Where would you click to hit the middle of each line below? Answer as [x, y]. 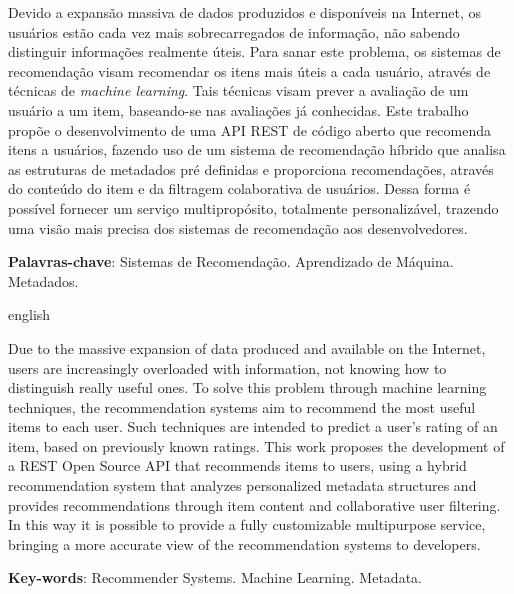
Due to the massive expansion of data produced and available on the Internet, [247, 347]
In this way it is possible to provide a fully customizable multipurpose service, [247, 524]
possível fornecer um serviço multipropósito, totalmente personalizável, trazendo [253, 207]
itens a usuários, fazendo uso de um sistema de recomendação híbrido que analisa [257, 149]
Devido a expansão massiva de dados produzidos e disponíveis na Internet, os [244, 12]
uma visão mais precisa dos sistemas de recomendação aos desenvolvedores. [238, 227]
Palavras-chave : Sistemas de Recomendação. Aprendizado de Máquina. [231, 261]
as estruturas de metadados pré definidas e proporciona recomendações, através [251, 168]
